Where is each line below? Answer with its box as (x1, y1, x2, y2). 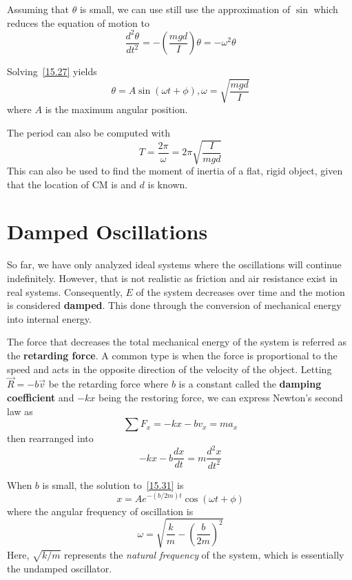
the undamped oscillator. (7, 561, 112, 575)
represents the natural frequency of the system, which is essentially (64, 547, 344, 561)
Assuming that (7, 2, 69, 16)
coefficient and (7, 390, 74, 404)
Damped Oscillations (7, 217, 208, 246)
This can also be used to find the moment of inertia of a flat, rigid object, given (7, 163, 343, 178)
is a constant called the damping (178, 377, 322, 391)
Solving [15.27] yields (7, 64, 97, 79)
